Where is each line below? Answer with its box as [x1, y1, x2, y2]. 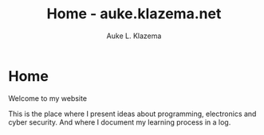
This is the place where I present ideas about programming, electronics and [8, 109, 257, 118]
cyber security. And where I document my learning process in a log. [8, 117, 231, 127]
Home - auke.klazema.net [46, 5, 222, 23]
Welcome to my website [8, 93, 88, 103]
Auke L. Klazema [106, 31, 162, 40]
